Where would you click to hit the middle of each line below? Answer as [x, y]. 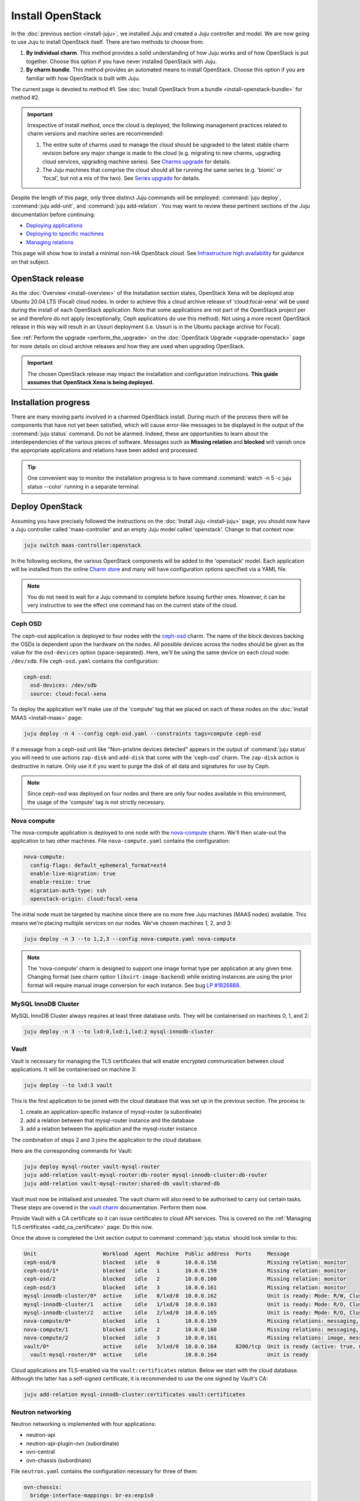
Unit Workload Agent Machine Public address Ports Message [157, 1254]
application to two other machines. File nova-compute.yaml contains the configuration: [121, 841]
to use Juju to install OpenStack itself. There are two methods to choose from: [107, 41]
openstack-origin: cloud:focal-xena [84, 899]
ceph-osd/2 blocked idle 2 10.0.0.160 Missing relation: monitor [185, 1279]
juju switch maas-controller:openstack [82, 545]
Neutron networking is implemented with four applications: [83, 1424]
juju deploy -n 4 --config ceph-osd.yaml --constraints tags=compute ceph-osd [142, 733]
